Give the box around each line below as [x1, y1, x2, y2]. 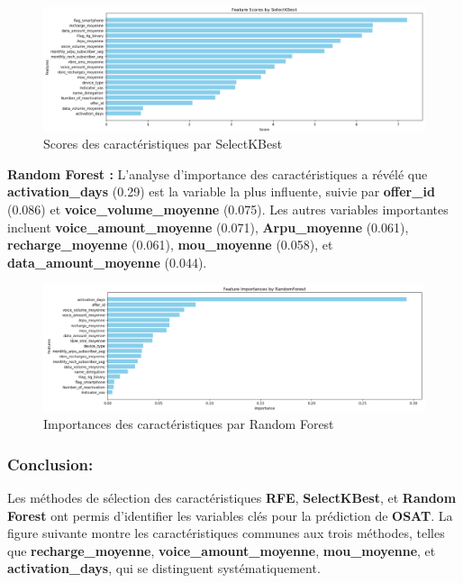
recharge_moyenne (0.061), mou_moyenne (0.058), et [7, 235, 333, 254]
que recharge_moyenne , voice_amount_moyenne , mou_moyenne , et [7, 541, 436, 560]
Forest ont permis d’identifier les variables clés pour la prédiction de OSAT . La [7, 506, 453, 524]
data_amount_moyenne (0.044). [7, 252, 207, 271]
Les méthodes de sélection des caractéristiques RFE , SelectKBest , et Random [7, 487, 457, 506]
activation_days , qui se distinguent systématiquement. [7, 559, 321, 578]
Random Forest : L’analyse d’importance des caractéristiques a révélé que [7, 164, 428, 183]
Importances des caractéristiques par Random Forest [43, 414, 334, 433]
